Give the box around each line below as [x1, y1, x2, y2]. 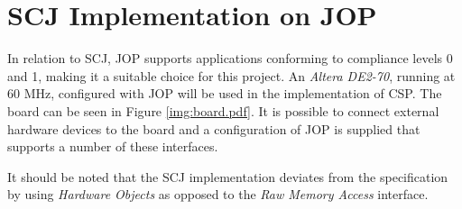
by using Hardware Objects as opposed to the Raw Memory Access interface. [7, 185, 429, 204]
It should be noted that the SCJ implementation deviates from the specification [7, 167, 448, 186]
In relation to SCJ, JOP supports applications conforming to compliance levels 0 [7, 49, 453, 68]
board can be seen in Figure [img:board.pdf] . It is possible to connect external [7, 101, 439, 120]
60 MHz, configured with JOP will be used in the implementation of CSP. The [7, 84, 442, 103]
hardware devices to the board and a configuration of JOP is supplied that [7, 119, 420, 138]
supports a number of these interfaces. [7, 137, 218, 156]
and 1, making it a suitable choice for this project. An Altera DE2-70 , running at [7, 66, 456, 85]
